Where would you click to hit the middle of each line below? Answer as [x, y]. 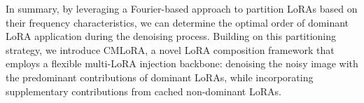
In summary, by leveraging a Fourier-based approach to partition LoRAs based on [182, 8]
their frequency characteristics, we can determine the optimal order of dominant [177, 22]
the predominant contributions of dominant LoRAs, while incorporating [160, 77]
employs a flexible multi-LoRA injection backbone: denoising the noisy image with [182, 63]
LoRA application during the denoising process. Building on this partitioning [171, 36]
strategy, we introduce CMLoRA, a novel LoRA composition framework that [170, 49]
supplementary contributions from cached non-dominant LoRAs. [143, 91]
